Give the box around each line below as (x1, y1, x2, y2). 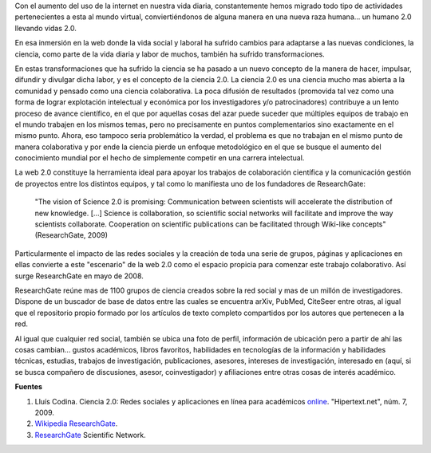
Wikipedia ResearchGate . (34, 419, 118, 428)
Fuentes (14, 382, 43, 392)
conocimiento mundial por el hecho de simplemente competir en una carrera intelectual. (14, 153, 305, 163)
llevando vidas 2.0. (14, 23, 77, 33)
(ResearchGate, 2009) (34, 230, 108, 240)
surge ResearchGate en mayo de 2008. (14, 271, 144, 281)
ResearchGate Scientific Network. (34, 430, 147, 439)
